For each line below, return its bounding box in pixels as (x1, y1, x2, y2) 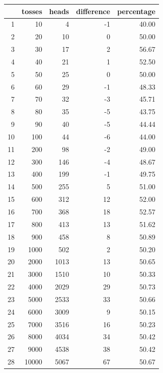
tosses (22, 6, 42, 16)
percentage (117, 6, 155, 16)
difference (76, 6, 110, 16)
